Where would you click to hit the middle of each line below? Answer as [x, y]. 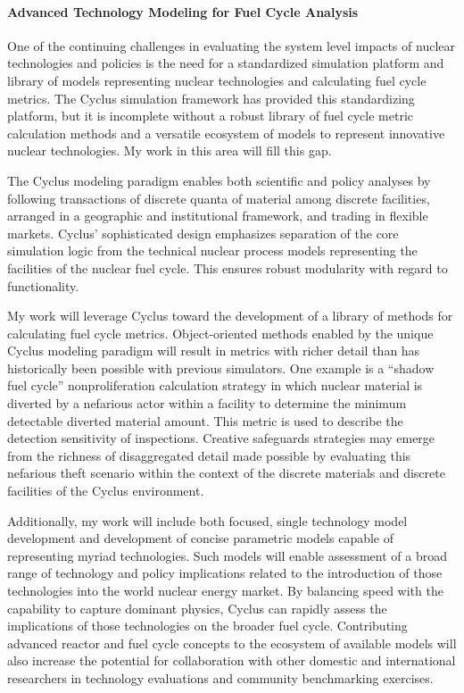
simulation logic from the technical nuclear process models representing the [212, 250]
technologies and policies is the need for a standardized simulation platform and [226, 63]
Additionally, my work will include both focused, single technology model [207, 520]
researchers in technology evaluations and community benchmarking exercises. [220, 677]
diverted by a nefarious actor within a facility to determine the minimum [207, 403]
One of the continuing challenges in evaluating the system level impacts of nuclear [231, 45]
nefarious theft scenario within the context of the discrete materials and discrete [226, 473]
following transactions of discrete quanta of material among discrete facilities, [219, 198]
